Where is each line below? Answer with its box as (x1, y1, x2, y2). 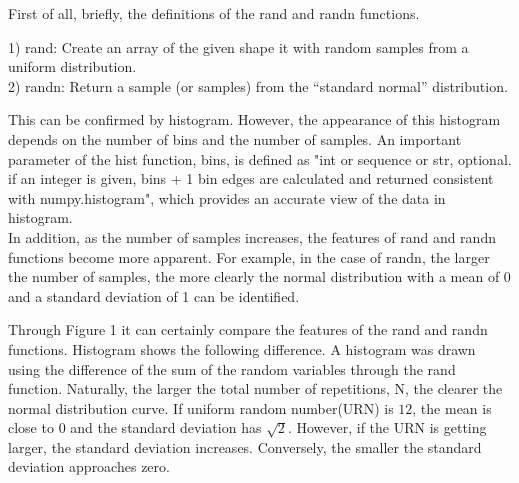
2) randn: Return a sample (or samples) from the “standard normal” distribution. (8, 75, 508, 96)
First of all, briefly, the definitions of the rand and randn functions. (8, 3, 420, 23)
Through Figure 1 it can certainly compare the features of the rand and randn (8, 319, 488, 340)
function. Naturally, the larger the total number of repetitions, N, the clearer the (8, 378, 503, 399)
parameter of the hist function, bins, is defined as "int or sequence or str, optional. (8, 148, 512, 169)
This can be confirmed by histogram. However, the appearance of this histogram (8, 109, 501, 130)
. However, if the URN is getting (287, 417, 487, 438)
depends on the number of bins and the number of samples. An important (8, 128, 462, 149)
